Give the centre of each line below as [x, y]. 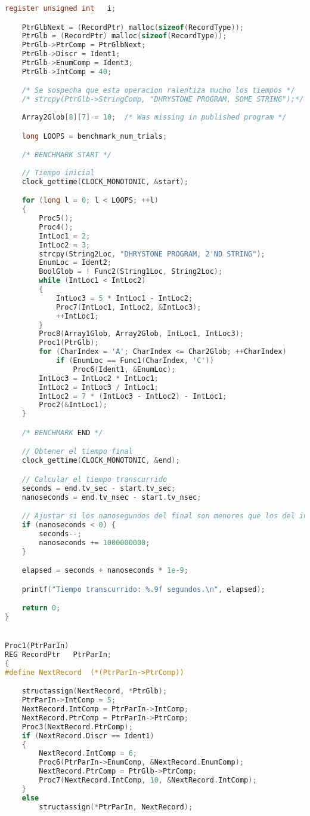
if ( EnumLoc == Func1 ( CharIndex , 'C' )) [135, 361]
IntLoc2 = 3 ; [65, 245]
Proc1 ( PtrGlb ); [69, 343]
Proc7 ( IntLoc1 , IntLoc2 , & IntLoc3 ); [128, 307]
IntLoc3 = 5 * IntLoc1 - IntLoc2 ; [124, 298]
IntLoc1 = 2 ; [65, 236]
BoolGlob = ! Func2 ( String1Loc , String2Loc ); [131, 272]
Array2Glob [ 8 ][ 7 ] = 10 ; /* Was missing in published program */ [154, 117]
